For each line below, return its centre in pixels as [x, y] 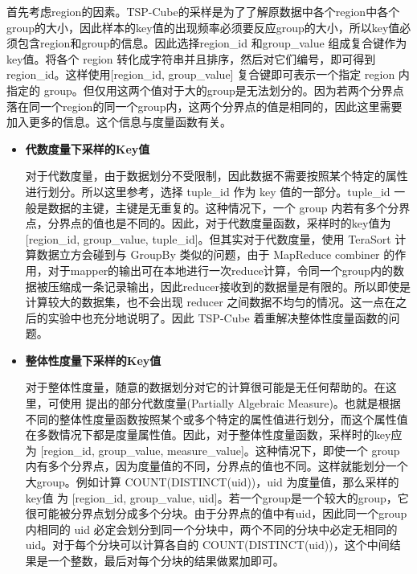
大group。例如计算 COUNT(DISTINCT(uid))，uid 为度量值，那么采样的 [212, 482]
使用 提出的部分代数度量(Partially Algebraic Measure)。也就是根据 [230, 403]
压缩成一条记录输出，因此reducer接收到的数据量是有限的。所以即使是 [229, 286]
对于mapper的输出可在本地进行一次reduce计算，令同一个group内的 [220, 270]
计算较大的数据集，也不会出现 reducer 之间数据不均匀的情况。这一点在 [211, 302]
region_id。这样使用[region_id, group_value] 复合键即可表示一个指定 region [201, 74]
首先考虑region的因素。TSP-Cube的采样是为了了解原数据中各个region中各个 [203, 11]
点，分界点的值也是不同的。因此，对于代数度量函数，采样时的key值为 [208, 223]
